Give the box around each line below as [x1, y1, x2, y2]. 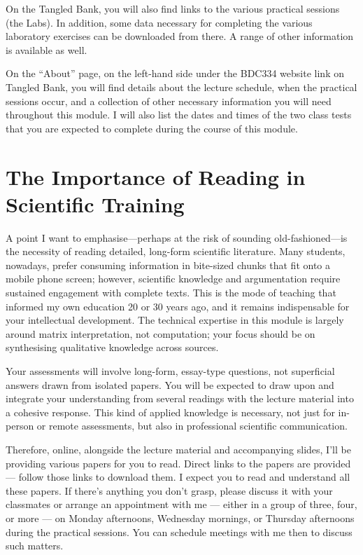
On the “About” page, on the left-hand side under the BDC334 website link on [6, 66, 344, 81]
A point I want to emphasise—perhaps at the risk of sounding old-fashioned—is [6, 230, 348, 245]
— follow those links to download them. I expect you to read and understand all [6, 470, 350, 484]
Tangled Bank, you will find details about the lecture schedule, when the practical [6, 79, 357, 94]
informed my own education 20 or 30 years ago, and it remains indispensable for [6, 299, 350, 313]
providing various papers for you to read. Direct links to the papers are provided [6, 455, 351, 470]
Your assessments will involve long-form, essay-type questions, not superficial [6, 364, 335, 378]
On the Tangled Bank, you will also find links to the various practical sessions [6, 1, 340, 15]
